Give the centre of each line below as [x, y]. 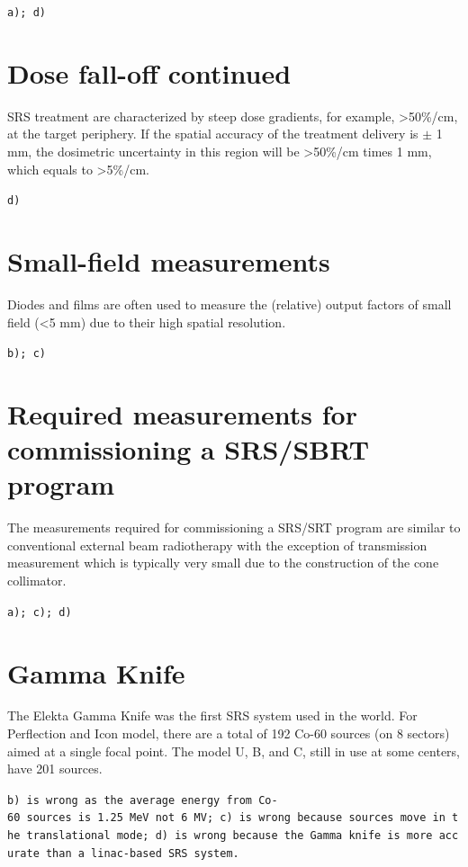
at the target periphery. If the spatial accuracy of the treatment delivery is [213, 134]
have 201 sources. [55, 769]
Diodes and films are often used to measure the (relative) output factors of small [229, 304]
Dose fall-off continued [149, 72]
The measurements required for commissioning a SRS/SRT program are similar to [234, 527]
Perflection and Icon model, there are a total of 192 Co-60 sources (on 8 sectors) [229, 733]
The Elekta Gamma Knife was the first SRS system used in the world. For [212, 715]
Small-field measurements [169, 261]
